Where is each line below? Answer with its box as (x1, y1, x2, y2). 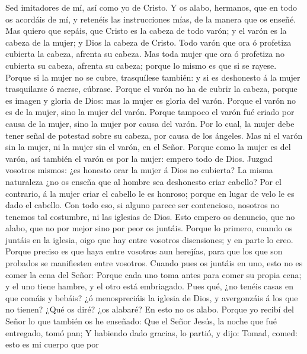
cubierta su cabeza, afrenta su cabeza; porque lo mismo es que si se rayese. (5, 59, 277, 71)
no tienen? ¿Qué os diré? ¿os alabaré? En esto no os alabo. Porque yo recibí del (5, 303, 294, 315)
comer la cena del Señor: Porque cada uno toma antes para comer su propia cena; (5, 268, 302, 280)
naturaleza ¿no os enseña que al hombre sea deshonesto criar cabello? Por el (5, 175, 282, 187)
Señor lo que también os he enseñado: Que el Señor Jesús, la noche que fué (5, 315, 277, 327)
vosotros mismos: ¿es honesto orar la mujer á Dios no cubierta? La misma (5, 164, 273, 176)
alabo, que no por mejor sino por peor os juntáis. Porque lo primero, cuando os (5, 222, 293, 234)
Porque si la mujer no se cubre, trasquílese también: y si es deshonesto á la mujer (5, 71, 300, 83)
